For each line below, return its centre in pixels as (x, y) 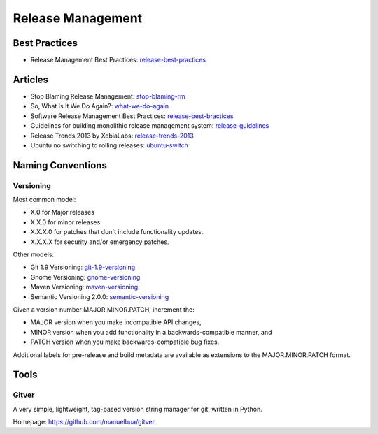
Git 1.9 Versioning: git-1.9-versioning (83, 267)
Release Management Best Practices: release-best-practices (118, 60)
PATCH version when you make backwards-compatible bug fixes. (125, 342)
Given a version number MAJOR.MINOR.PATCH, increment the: (104, 309)
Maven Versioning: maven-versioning (84, 287)
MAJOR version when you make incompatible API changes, (116, 322)
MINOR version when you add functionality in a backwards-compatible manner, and (151, 332)
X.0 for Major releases (62, 212)
